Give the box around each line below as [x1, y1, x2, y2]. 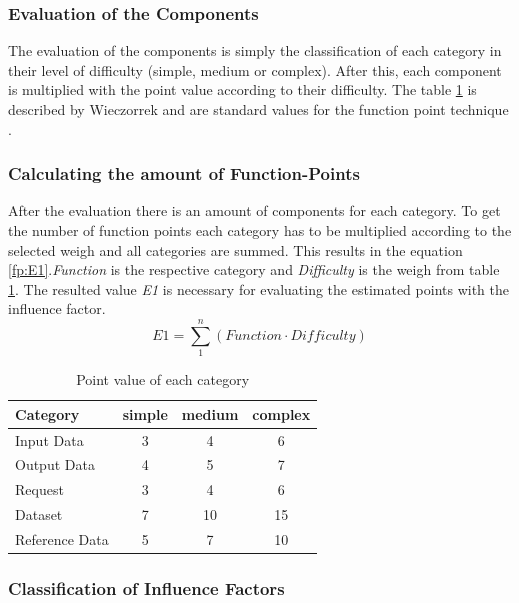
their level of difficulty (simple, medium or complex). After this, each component [8, 59, 502, 80]
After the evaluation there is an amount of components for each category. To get [8, 200, 501, 221]
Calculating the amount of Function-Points [8, 161, 360, 186]
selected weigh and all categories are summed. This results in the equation [8, 239, 463, 260]
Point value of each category [76, 369, 250, 390]
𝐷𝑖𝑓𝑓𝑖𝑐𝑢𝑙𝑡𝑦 [290, 328, 356, 343]
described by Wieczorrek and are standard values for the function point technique [8, 99, 509, 119]
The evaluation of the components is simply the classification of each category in [8, 40, 502, 61]
